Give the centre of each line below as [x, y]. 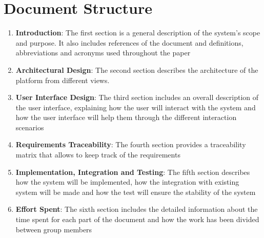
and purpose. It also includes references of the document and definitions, [129, 42]
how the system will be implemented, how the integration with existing [127, 182]
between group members [54, 229]
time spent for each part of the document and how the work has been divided [137, 219]
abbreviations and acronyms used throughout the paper [103, 53]
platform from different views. [63, 80]
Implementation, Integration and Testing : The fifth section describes [133, 172]
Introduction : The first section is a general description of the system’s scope [138, 33]
